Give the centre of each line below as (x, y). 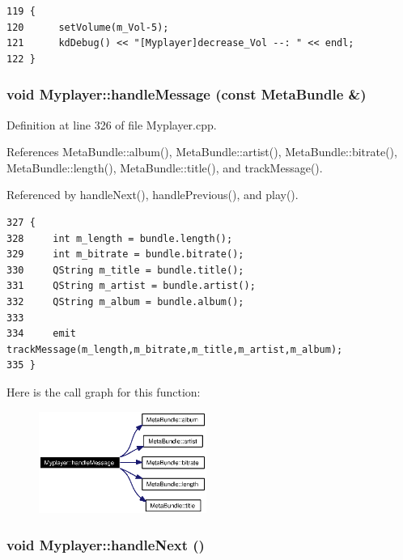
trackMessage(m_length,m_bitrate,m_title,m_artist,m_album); (175, 349)
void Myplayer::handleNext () (106, 544)
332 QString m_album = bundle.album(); (125, 301)
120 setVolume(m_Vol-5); (88, 27)
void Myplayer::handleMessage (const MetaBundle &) (187, 94)
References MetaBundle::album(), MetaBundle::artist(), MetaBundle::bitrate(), (202, 152)
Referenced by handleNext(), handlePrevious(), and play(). (153, 195)
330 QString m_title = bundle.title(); (125, 270)
